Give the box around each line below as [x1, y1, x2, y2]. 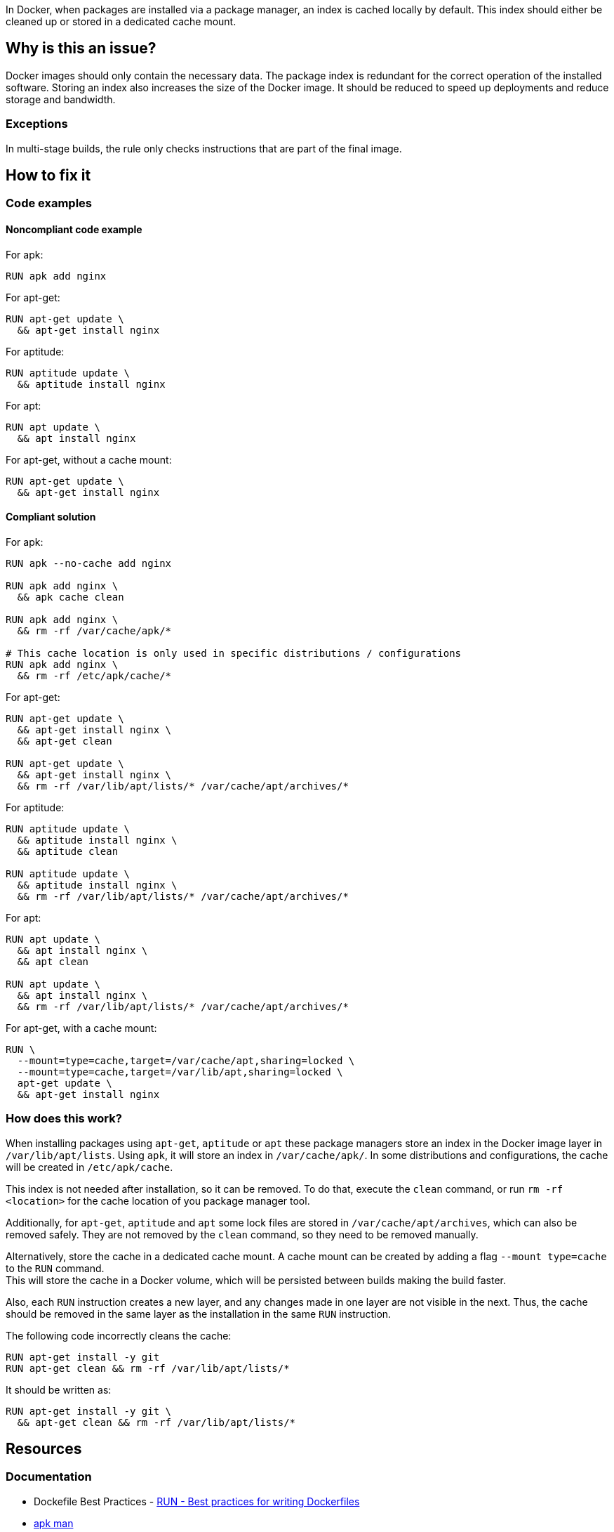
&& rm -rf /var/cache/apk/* [17, 624, 172, 636]
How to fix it [6, 166, 91, 185]
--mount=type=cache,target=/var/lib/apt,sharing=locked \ [17, 1066, 343, 1078]
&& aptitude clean [17, 845, 119, 857]
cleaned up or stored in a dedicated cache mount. [6, 15, 236, 27]
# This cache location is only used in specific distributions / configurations [6, 647, 462, 659]
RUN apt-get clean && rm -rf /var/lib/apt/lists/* [6, 1362, 290, 1374]
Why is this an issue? [6, 39, 156, 58]
